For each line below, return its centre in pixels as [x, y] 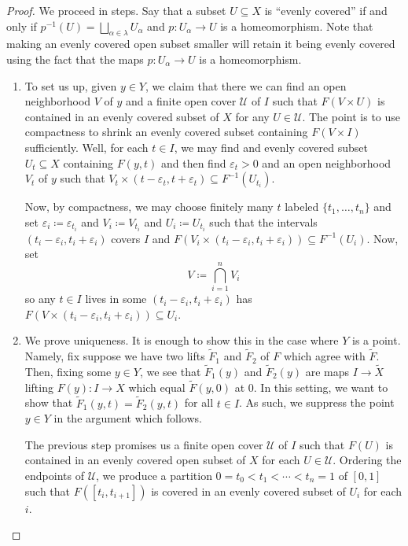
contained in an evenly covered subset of [122, 116]
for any [252, 116]
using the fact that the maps [75, 59]
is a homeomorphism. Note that [297, 26]
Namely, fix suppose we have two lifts [115, 356]
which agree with [324, 356]
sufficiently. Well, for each [86, 147]
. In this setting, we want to [321, 387]
